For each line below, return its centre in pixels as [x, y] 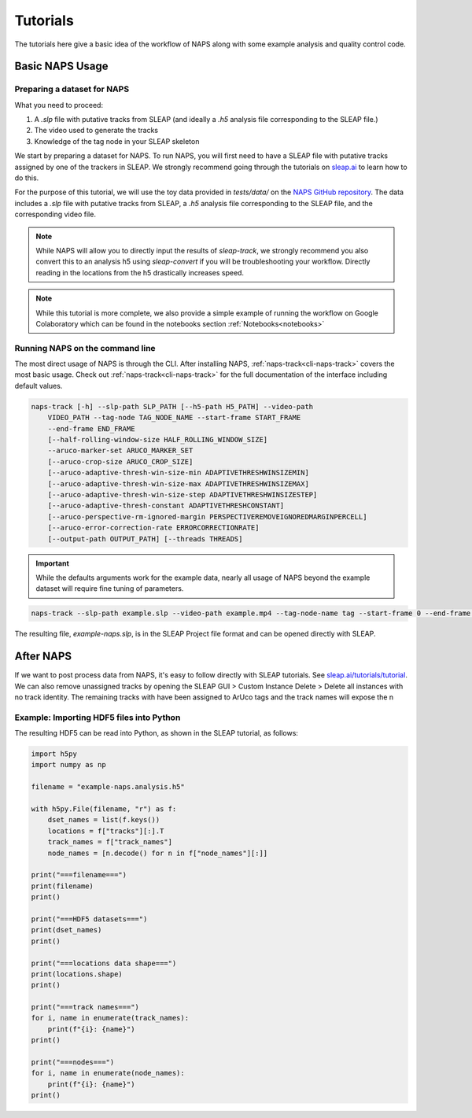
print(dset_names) [66, 930]
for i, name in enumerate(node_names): [108, 1073]
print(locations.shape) [77, 974]
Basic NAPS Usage [61, 66]
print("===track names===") [85, 1007]
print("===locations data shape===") [104, 963]
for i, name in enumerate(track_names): [110, 1018]
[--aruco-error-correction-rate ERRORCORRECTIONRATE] [153, 528]
